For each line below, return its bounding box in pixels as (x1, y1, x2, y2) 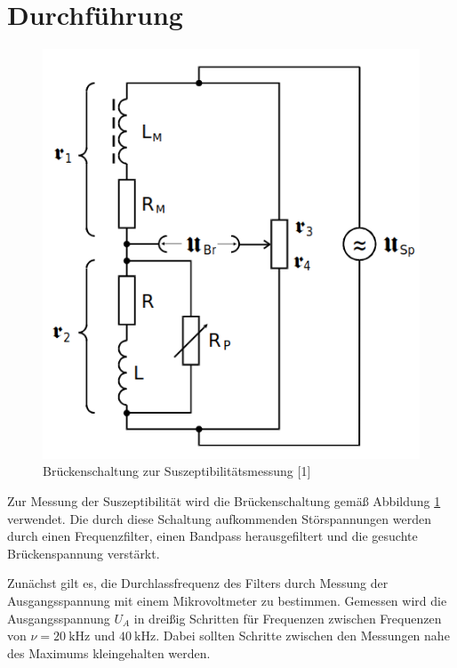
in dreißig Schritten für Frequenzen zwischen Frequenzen (133, 608, 442, 627)
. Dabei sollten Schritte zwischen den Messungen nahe (156, 626, 450, 645)
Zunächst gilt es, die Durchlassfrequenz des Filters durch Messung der (7, 574, 389, 592)
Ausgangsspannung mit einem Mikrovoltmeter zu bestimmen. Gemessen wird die (7, 591, 447, 609)
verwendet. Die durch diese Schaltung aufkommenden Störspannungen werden (7, 509, 431, 527)
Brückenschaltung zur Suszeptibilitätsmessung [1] (43, 462, 311, 480)
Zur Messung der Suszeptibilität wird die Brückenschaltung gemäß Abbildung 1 (7, 491, 441, 510)
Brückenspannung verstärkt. (7, 543, 160, 562)
